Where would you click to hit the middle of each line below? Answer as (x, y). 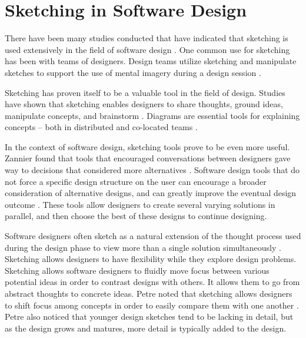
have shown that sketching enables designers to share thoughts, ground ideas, (144, 104)
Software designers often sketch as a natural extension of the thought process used (153, 236)
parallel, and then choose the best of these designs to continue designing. (136, 216)
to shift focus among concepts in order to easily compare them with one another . (152, 305)
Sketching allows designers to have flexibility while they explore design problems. (151, 259)
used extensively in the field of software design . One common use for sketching (147, 49)
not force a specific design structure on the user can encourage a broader (136, 181)
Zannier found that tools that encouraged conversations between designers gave (148, 158)
